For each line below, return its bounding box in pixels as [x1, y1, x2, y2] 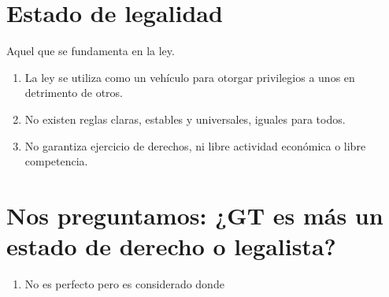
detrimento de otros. [24, 84, 124, 101]
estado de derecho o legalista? [6, 230, 336, 262]
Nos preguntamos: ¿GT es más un [6, 199, 383, 231]
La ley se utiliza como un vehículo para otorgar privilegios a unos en [24, 69, 355, 85]
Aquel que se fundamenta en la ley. [6, 43, 175, 59]
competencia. [24, 153, 88, 169]
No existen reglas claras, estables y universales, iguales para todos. [24, 110, 346, 127]
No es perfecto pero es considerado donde [24, 276, 224, 291]
